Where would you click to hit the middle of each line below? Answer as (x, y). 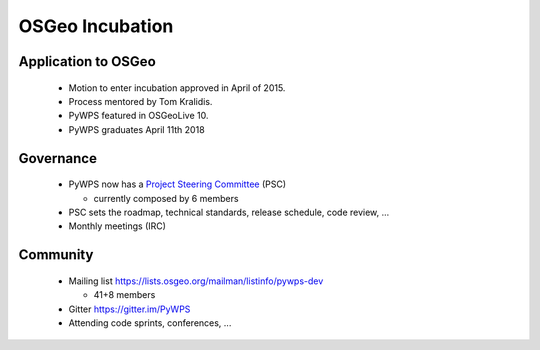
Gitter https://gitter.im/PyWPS (129, 309)
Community (56, 255)
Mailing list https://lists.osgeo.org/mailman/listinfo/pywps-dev (196, 281)
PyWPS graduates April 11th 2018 (136, 129)
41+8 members (124, 295)
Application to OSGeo (87, 61)
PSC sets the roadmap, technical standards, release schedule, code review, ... (229, 212)
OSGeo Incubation (96, 26)
